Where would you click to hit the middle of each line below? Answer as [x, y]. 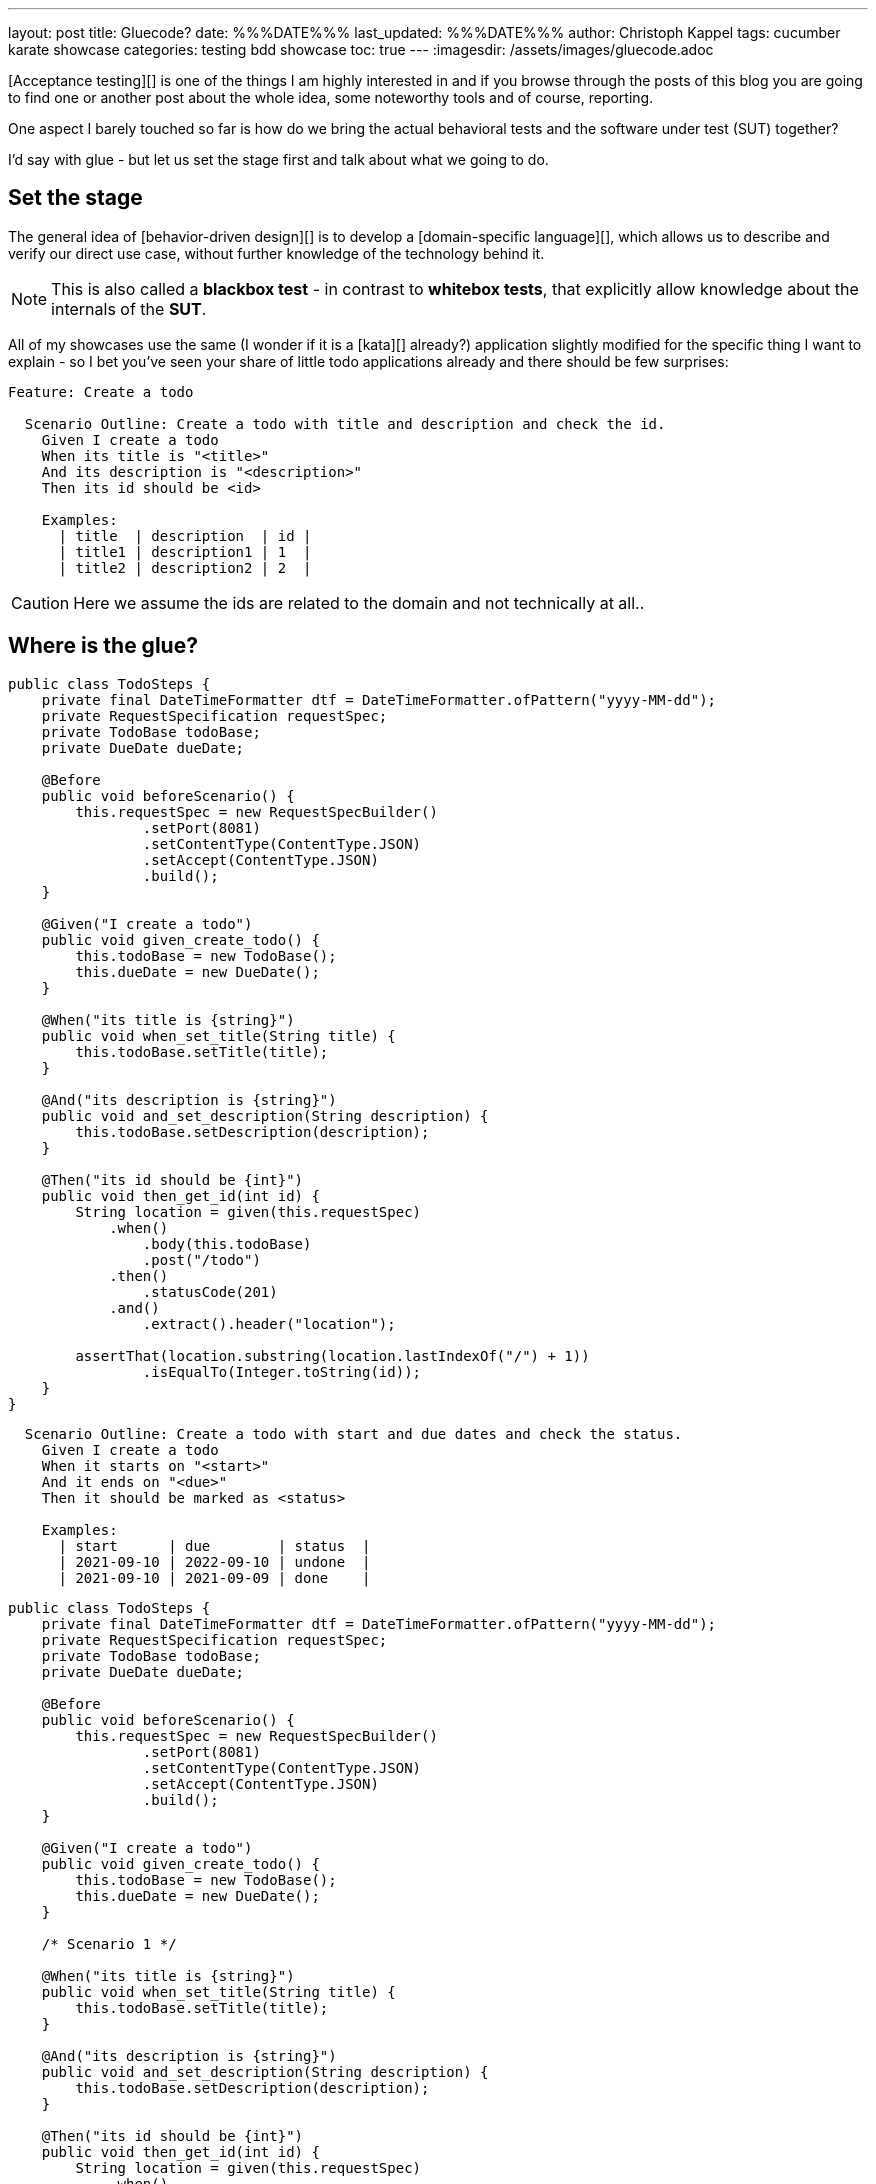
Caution [40, 602]
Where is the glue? [103, 646]
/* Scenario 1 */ [109, 1943]
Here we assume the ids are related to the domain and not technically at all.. [359, 602]
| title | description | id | [185, 535]
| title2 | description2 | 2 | [185, 567]
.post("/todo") [201, 1259]
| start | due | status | [214, 1545]
